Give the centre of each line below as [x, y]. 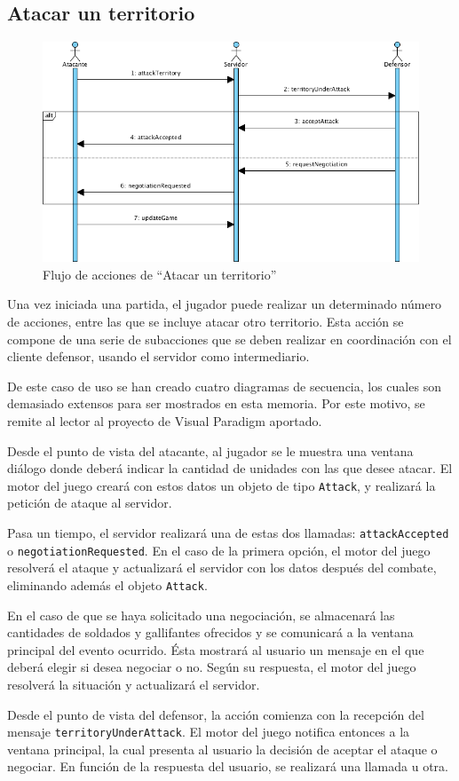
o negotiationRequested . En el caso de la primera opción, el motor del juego [219, 550]
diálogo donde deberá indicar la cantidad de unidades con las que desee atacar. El [230, 468]
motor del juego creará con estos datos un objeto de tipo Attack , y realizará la [222, 485]
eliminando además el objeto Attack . [107, 584]
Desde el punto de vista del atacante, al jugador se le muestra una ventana [210, 450]
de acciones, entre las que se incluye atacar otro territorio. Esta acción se [206, 321]
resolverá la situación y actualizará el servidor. [134, 684]
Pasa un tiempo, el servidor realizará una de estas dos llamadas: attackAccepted [228, 532]
